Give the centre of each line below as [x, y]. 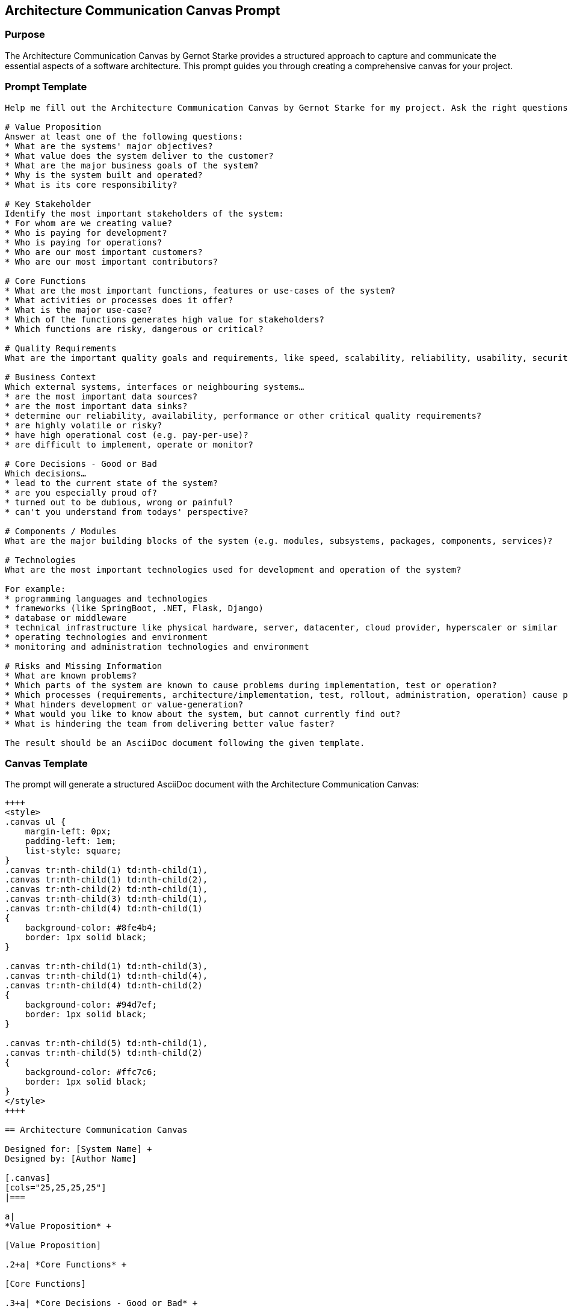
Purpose [25, 35]
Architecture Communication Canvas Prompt [143, 11]
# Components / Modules [61, 531]
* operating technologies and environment [106, 637]
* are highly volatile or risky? [84, 425]
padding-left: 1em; [71, 841]
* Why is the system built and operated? [104, 175]
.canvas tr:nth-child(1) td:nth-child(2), [106, 880]
